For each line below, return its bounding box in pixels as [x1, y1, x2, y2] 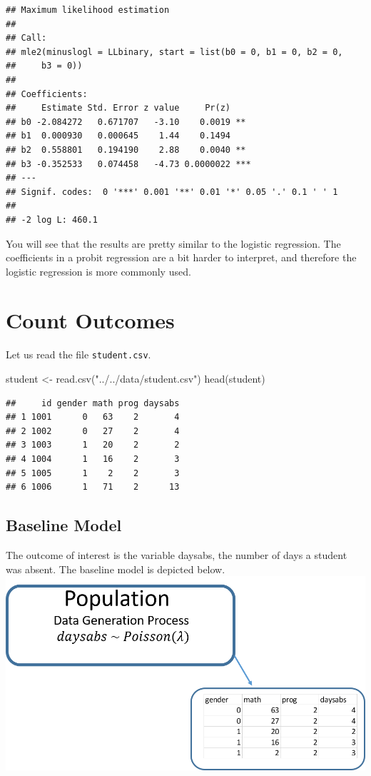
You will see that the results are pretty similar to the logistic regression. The [6, 236, 341, 251]
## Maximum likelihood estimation [6, 5, 170, 15]
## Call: [6, 33, 47, 44]
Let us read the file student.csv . [6, 347, 151, 362]
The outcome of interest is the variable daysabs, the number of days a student [6, 548, 347, 563]
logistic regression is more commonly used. [6, 263, 191, 278]
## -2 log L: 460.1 [6, 214, 98, 225]
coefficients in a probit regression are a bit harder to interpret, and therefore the [6, 250, 357, 265]
